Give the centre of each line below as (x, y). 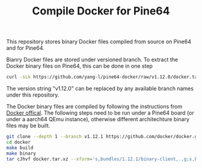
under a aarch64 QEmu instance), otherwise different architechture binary (98, 119)
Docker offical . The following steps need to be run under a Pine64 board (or (100, 113)
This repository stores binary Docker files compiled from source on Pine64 (99, 42)
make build (20, 148)
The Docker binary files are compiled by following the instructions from (94, 107)
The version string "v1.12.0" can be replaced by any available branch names (100, 89)
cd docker (19, 142)
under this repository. (33, 95)
